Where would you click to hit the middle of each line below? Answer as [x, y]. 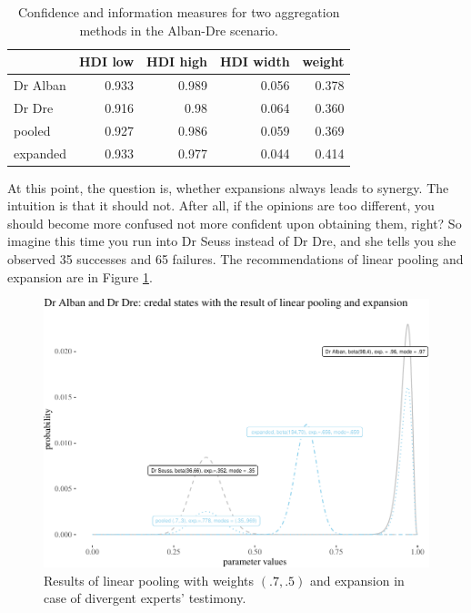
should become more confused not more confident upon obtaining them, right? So [235, 223]
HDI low [106, 61]
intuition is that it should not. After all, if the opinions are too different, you [221, 205]
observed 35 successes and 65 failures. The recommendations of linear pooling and [235, 259]
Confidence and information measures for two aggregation [179, 12]
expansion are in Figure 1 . [80, 276]
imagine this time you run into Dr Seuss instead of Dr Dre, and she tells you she [232, 241]
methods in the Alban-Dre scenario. [179, 30]
